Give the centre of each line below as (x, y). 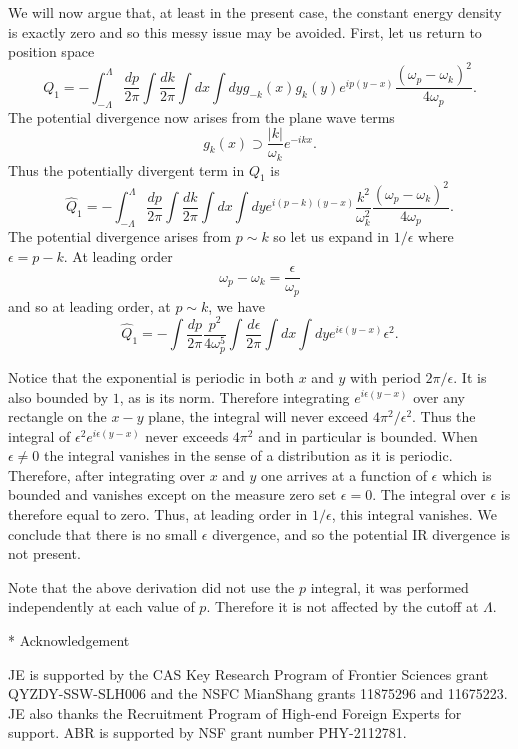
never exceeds (187, 435)
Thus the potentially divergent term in (126, 169)
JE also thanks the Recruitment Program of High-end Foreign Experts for (235, 712)
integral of (39, 435)
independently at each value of (101, 606)
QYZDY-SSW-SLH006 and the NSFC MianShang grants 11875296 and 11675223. (258, 693)
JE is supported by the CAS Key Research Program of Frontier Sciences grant (248, 673)
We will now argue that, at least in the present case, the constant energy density (255, 12)
